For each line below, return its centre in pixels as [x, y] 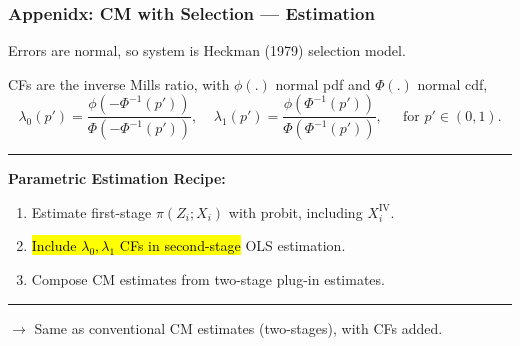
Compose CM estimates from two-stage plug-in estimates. [208, 279]
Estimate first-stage [91, 211]
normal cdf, [452, 83]
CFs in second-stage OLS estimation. [232, 245]
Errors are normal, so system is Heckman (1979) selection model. [207, 50]
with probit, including [295, 211]
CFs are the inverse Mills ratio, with [119, 83]
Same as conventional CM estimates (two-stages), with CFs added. [238, 327]
